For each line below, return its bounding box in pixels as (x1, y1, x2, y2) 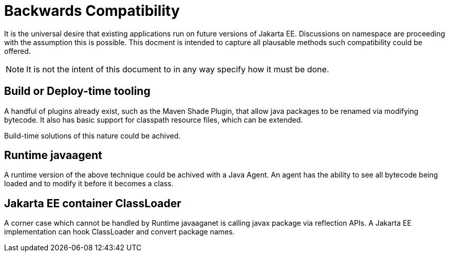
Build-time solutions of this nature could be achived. (4, 131, 181, 140)
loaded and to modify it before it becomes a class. (4, 179, 174, 188)
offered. (4, 46, 31, 55)
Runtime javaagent (4, 149, 102, 162)
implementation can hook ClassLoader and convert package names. (4, 227, 235, 237)
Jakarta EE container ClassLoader (4, 196, 181, 210)
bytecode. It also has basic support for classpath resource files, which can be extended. (4, 115, 303, 124)
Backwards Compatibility (4, 2, 180, 19)
